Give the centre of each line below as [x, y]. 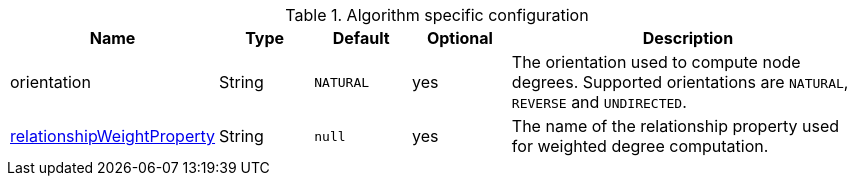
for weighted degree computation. [640, 146]
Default [361, 38]
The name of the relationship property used [675, 126]
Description [688, 38]
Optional [459, 38]
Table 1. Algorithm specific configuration [437, 15]
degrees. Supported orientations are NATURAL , [680, 82]
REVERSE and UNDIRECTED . [599, 102]
